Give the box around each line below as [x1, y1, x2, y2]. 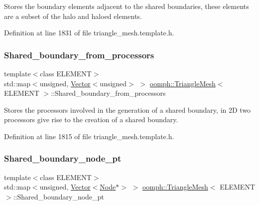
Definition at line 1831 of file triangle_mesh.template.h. [4, 27, 174, 38]
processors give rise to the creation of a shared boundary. [4, 114, 178, 125]
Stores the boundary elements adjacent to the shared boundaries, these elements [4, 1, 249, 11]
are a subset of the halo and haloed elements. [4, 10, 142, 21]
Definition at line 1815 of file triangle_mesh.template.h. [4, 131, 174, 141]
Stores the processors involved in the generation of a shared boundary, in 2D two [4, 104, 251, 115]
